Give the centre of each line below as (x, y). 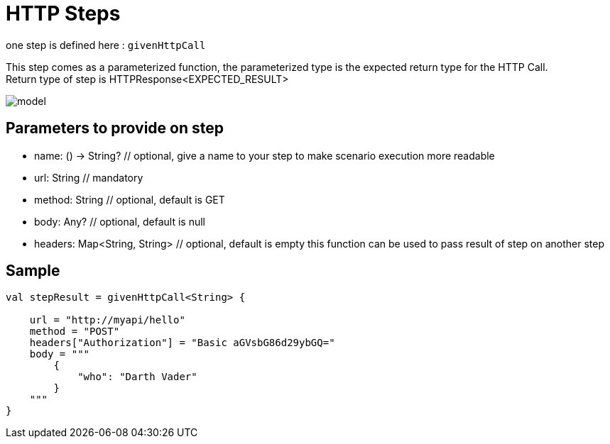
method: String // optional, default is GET (130, 199)
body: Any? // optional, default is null (120, 221)
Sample (33, 271)
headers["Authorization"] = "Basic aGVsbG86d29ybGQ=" (182, 343)
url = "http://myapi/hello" (107, 320)
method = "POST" (75, 332)
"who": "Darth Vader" (137, 377)
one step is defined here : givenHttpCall (106, 45)
